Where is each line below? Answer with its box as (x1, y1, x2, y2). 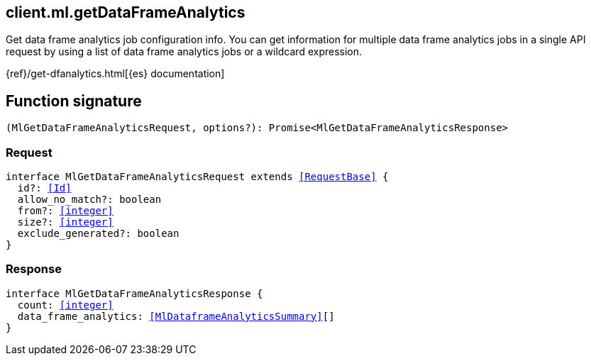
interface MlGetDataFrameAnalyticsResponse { (6, 287, 263, 299)
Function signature (6, 91, 142, 110)
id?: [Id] (17, 182, 72, 194)
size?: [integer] (17, 216, 114, 228)
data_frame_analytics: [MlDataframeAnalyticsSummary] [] (17, 310, 335, 322)
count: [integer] (17, 299, 114, 311)
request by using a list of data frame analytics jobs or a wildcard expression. (6, 45, 363, 58)
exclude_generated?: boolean (17, 228, 179, 240)
